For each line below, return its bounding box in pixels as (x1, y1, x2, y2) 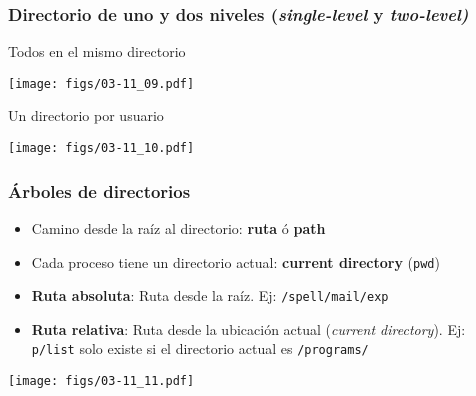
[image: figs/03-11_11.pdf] (8, 374, 195, 389)
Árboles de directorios (8, 178, 191, 203)
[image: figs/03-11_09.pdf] (8, 76, 195, 91)
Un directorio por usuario (8, 105, 164, 126)
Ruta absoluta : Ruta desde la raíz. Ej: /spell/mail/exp (31, 285, 389, 306)
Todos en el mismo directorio (8, 41, 186, 62)
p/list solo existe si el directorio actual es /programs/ (31, 338, 369, 359)
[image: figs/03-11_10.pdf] (8, 141, 195, 156)
